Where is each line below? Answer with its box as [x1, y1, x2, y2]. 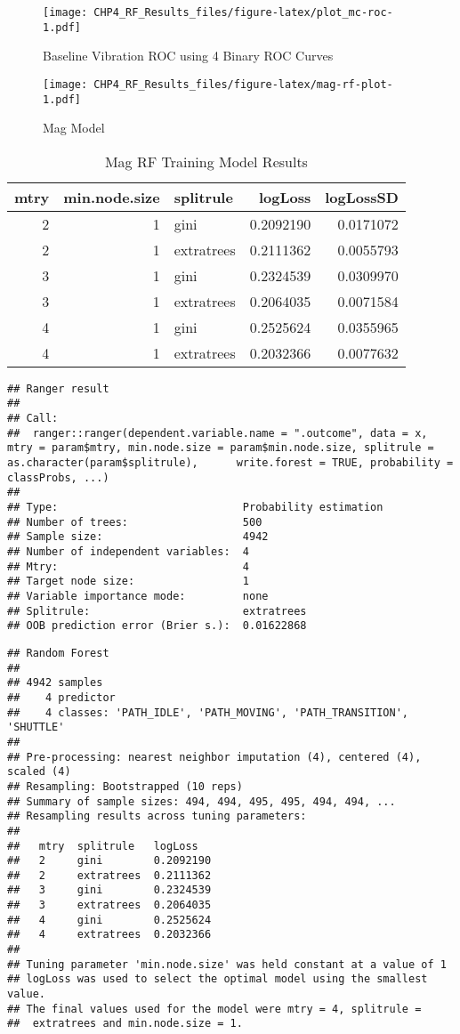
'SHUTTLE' [7, 721, 65, 734]
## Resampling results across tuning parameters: [7, 810, 307, 823]
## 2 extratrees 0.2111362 [7, 868, 212, 882]
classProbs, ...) [7, 471, 109, 484]
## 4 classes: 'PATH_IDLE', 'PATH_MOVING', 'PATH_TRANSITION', [7, 706, 409, 719]
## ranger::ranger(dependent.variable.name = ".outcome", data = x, [7, 426, 428, 440]
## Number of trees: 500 [7, 515, 262, 529]
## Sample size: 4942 [7, 530, 269, 544]
